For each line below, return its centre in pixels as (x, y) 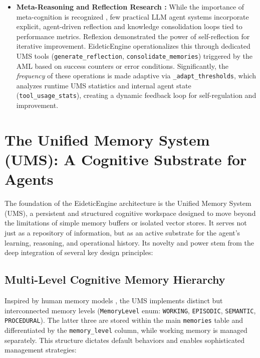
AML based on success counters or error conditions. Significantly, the (122, 66)
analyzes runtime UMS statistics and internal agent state (104, 85)
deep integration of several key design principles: (79, 252)
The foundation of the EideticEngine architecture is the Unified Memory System (128, 203)
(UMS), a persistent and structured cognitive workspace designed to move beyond (130, 213)
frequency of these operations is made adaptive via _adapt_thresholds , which (136, 76)
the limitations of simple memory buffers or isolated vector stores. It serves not (126, 223)
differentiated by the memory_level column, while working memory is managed (126, 330)
